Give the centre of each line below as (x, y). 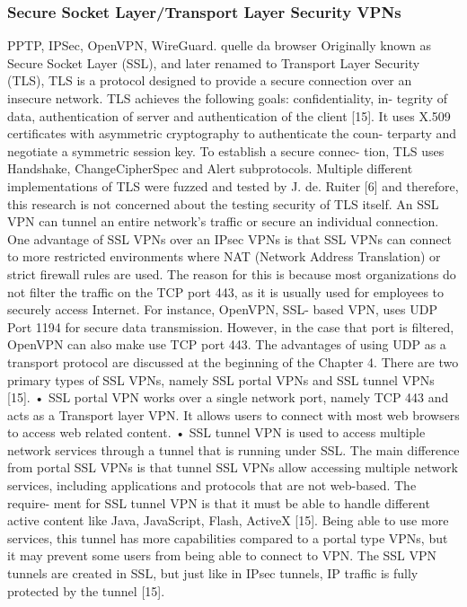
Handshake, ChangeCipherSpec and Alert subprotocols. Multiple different (210, 168)
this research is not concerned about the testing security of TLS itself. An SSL (223, 203)
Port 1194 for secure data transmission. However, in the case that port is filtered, (231, 326)
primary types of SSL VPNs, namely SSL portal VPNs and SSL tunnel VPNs (221, 379)
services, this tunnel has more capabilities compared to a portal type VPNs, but (228, 537)
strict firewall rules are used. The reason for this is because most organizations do (232, 273)
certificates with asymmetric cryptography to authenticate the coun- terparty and (232, 133)
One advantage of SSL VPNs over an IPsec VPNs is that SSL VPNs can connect (230, 238)
